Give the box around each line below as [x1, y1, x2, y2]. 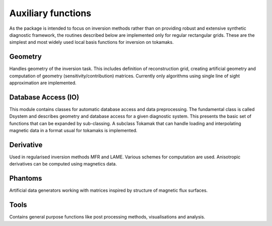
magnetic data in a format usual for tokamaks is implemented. [9, 128, 138, 134]
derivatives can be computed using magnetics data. [9, 161, 117, 167]
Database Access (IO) [9, 93, 80, 101]
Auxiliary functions [9, 8, 92, 19]
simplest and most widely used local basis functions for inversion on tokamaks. [9, 39, 174, 45]
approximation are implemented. [9, 80, 77, 86]
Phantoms [9, 174, 42, 183]
